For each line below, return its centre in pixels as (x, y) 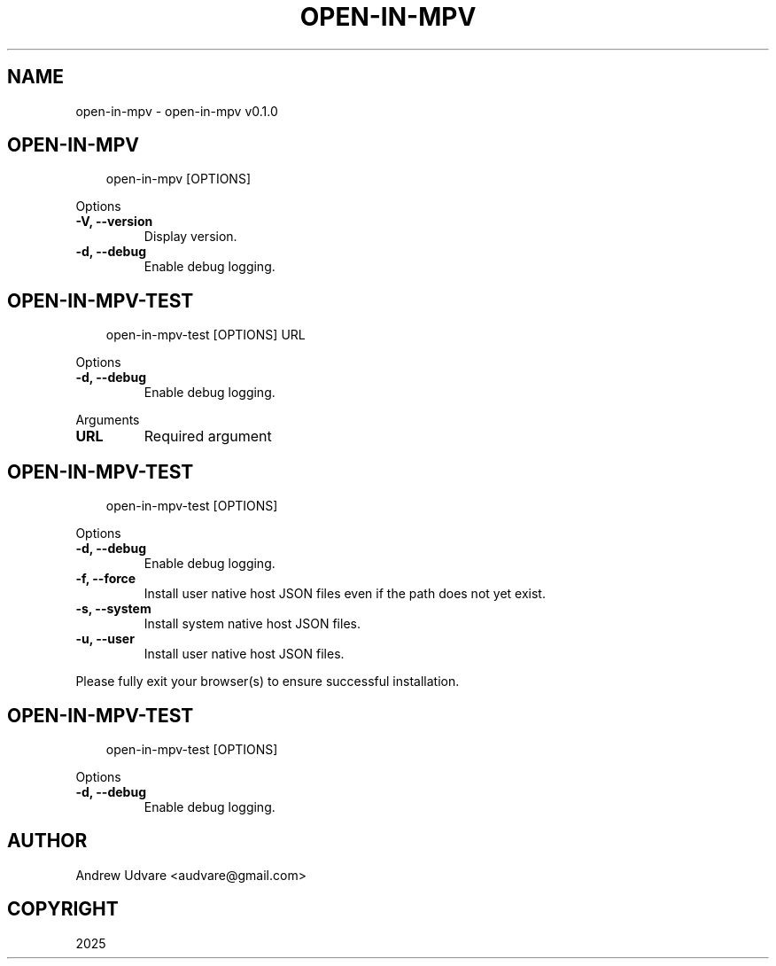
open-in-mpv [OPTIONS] (178, 179)
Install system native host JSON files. (252, 624)
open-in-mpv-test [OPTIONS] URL (206, 335)
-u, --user (105, 639)
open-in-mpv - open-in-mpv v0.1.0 (177, 111)
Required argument (208, 436)
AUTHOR (47, 841)
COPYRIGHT (63, 909)
